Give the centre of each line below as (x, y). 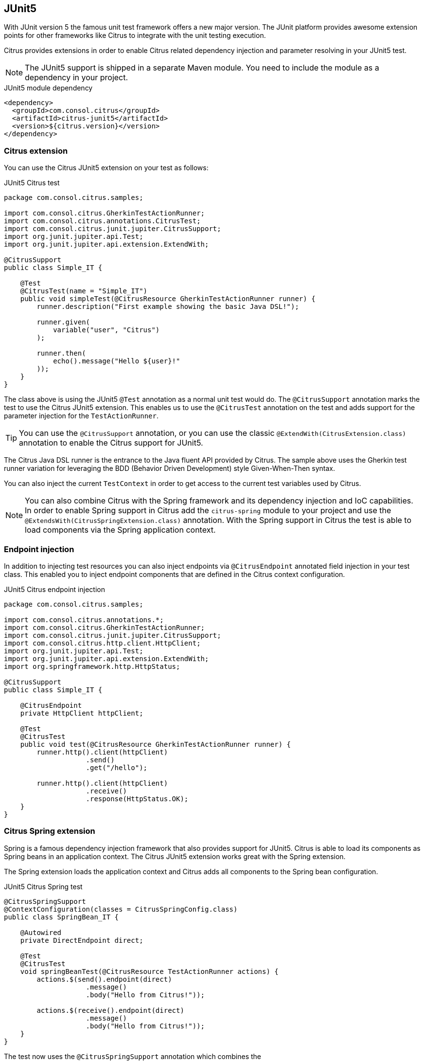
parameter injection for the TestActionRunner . (81, 416)
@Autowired (41, 932)
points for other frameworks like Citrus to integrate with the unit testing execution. (135, 36)
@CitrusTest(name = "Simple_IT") (84, 291)
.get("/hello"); (117, 767)
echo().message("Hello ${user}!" (117, 361)
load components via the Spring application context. (120, 530)
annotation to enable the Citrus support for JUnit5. (111, 443)
